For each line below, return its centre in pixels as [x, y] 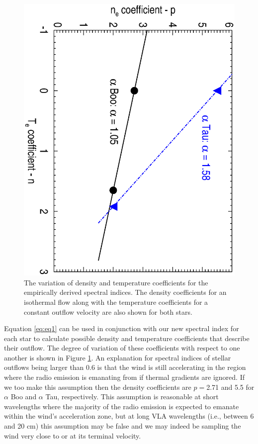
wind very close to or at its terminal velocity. [73, 435]
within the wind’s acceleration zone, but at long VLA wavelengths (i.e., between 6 [129, 416]
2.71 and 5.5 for [230, 387]
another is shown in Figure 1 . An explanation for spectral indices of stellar [118, 357]
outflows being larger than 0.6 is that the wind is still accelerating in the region [125, 367]
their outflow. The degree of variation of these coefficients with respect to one [122, 348]
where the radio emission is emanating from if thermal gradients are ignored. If [124, 377]
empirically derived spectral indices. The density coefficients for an [125, 292]
